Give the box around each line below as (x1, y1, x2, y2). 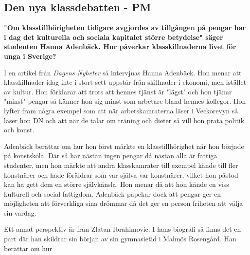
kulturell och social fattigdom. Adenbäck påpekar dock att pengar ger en (4, 188, 221, 199)
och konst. (4, 125, 35, 135)
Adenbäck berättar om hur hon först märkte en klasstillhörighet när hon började (4, 141, 244, 151)
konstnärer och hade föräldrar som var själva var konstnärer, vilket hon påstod (4, 169, 238, 180)
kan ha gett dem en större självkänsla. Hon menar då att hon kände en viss (4, 179, 229, 189)
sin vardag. (4, 207, 36, 218)
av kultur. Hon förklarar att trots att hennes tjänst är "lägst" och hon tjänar (4, 86, 232, 96)
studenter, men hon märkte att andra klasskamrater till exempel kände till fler (4, 160, 238, 170)
